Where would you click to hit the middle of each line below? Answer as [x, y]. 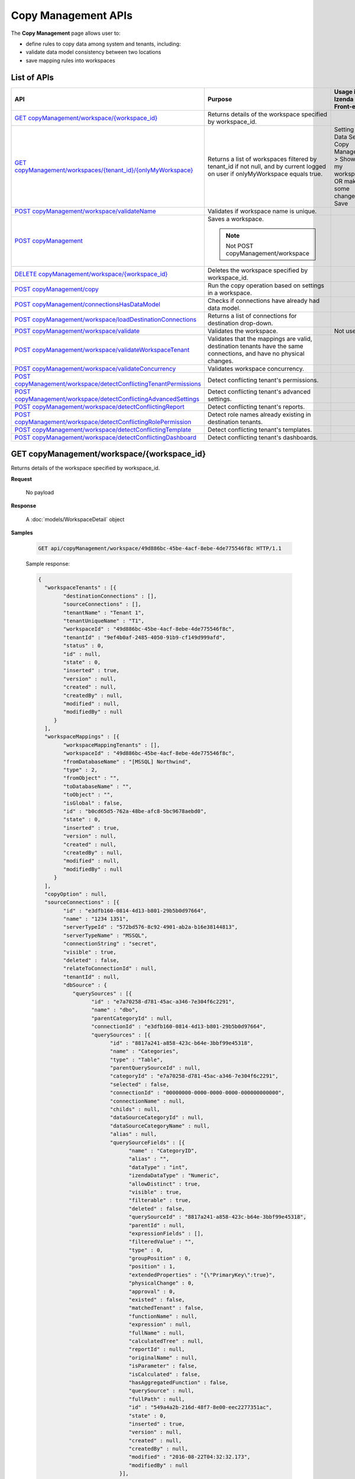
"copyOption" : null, [76, 894]
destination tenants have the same [255, 346]
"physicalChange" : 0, [162, 1283]
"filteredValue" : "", [162, 1242]
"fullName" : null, [157, 1333]
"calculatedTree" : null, [166, 1341]
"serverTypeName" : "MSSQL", [105, 935]
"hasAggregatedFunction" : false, [179, 1382]
